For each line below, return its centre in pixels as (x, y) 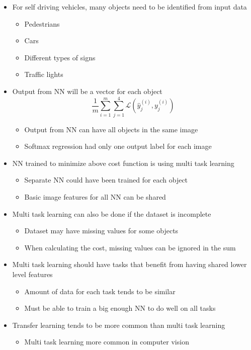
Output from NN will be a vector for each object (87, 91)
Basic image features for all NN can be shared (95, 197)
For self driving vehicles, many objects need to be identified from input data (130, 7)
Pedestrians (42, 23)
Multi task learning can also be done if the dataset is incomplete (112, 213)
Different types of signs (60, 57)
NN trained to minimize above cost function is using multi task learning (123, 163)
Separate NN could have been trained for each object (106, 180)
